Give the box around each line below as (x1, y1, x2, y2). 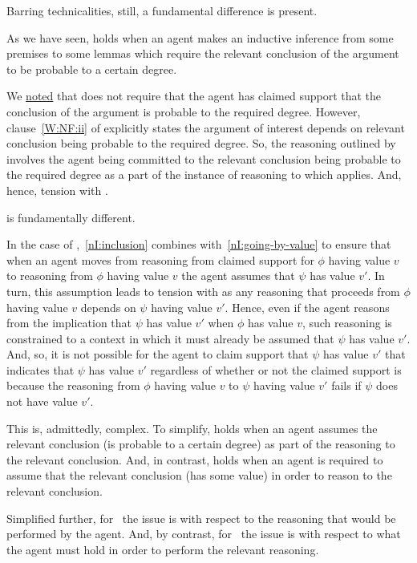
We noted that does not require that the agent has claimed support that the (6, 87, 382, 104)
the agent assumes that (181, 267, 295, 284)
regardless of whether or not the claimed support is (150, 361, 402, 378)
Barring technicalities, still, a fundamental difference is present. (6, 2, 318, 18)
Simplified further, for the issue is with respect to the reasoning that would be (6, 509, 396, 526)
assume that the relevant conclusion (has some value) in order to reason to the (6, 467, 392, 484)
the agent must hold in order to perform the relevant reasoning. (6, 541, 319, 557)
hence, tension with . (6, 181, 108, 198)
